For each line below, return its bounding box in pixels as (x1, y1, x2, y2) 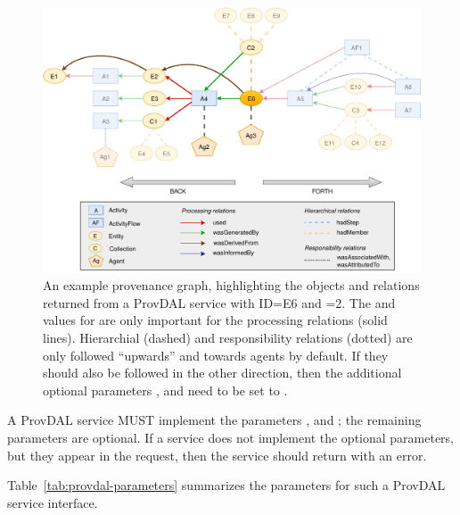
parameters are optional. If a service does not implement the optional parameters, (7, 428, 455, 447)
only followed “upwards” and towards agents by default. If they (43, 345, 389, 364)
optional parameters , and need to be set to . (43, 380, 288, 399)
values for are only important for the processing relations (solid (43, 311, 388, 329)
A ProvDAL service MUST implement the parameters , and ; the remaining (7, 411, 422, 429)
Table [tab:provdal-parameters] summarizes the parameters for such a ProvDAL (7, 476, 446, 494)
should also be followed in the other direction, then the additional (43, 363, 402, 382)
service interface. (7, 493, 98, 511)
